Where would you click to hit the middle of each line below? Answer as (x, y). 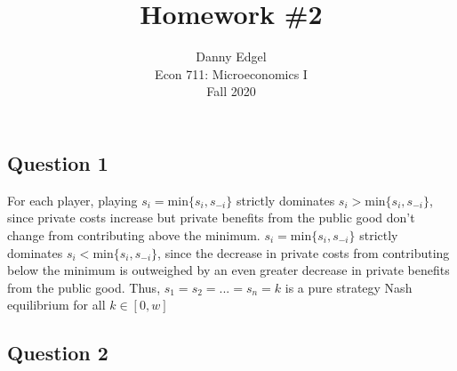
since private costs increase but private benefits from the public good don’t (211, 218)
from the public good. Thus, (84, 287)
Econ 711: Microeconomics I (231, 73)
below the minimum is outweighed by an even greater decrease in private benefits (228, 270)
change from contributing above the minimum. (134, 234)
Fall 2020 (231, 91)
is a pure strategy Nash (349, 287)
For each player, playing (72, 200)
